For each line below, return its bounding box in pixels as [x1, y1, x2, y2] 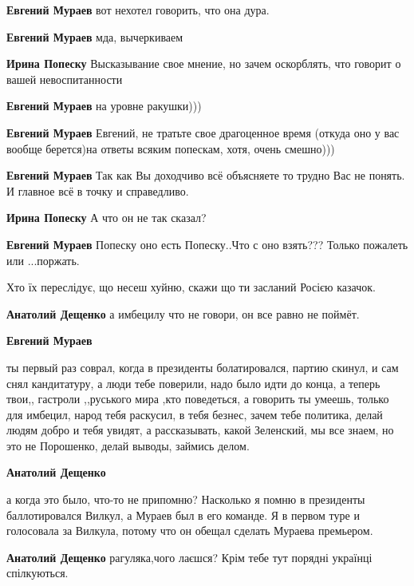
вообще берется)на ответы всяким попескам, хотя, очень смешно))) [6, 140, 335, 156]
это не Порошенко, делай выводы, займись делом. [6, 437, 250, 453]
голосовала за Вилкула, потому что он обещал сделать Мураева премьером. [6, 522, 373, 539]
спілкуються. [6, 564, 69, 581]
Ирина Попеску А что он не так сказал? [6, 209, 207, 226]
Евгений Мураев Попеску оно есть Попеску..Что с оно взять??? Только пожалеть [6, 236, 408, 252]
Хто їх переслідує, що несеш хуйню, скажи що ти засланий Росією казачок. [6, 279, 376, 295]
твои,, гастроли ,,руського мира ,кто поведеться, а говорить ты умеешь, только [6, 390, 389, 407]
